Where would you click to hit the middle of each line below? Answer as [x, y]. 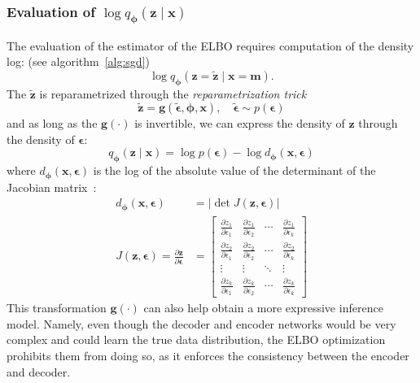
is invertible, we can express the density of [240, 123]
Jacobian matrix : [52, 187]
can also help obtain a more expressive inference [263, 308]
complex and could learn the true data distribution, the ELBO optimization [196, 339]
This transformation [57, 308]
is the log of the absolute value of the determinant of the [234, 170]
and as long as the [52, 123]
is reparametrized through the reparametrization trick [173, 93]
